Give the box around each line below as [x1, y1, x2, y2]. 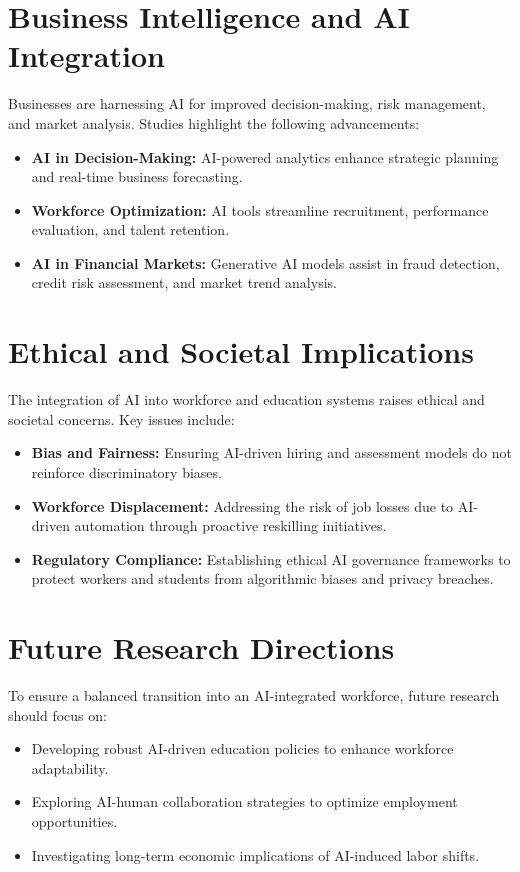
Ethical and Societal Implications [8, 331, 474, 372]
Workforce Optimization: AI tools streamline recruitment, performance [31, 199, 489, 220]
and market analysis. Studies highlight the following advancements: [8, 112, 420, 133]
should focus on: [8, 704, 107, 725]
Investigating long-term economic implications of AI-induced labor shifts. [31, 844, 480, 865]
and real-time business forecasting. [31, 166, 243, 187]
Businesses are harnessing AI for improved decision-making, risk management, [8, 93, 486, 114]
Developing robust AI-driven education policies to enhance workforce [31, 738, 454, 759]
